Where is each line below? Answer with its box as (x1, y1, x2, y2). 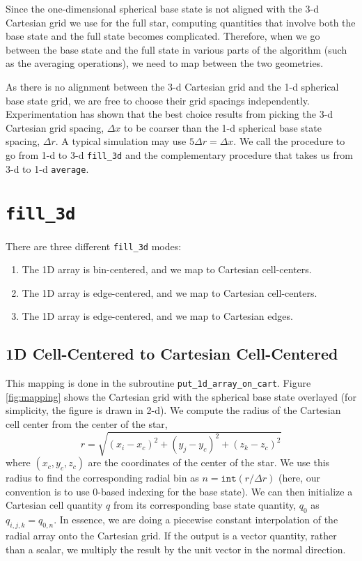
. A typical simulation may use (55, 134, 187, 148)
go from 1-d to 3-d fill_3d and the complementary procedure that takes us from (6, 147, 353, 162)
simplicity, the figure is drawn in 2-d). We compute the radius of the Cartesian (6, 403, 341, 417)
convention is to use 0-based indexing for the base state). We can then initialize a (6, 484, 353, 498)
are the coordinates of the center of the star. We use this (88, 455, 330, 470)
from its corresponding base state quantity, (113, 498, 297, 512)
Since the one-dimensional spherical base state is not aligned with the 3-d (6, 1, 319, 15)
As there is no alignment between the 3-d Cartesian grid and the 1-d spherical (6, 79, 339, 93)
